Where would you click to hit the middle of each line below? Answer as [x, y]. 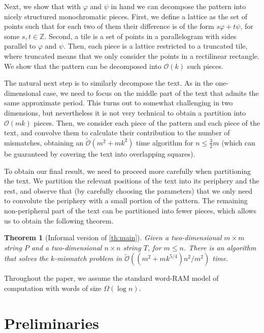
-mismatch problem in [88, 258]
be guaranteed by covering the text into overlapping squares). [100, 153]
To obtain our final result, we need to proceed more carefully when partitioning [128, 171]
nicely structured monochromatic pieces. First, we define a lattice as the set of [126, 16]
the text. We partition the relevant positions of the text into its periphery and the [132, 181]
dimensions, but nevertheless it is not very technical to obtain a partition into [125, 112]
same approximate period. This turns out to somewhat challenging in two [119, 103]
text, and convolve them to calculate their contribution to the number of [117, 133]
